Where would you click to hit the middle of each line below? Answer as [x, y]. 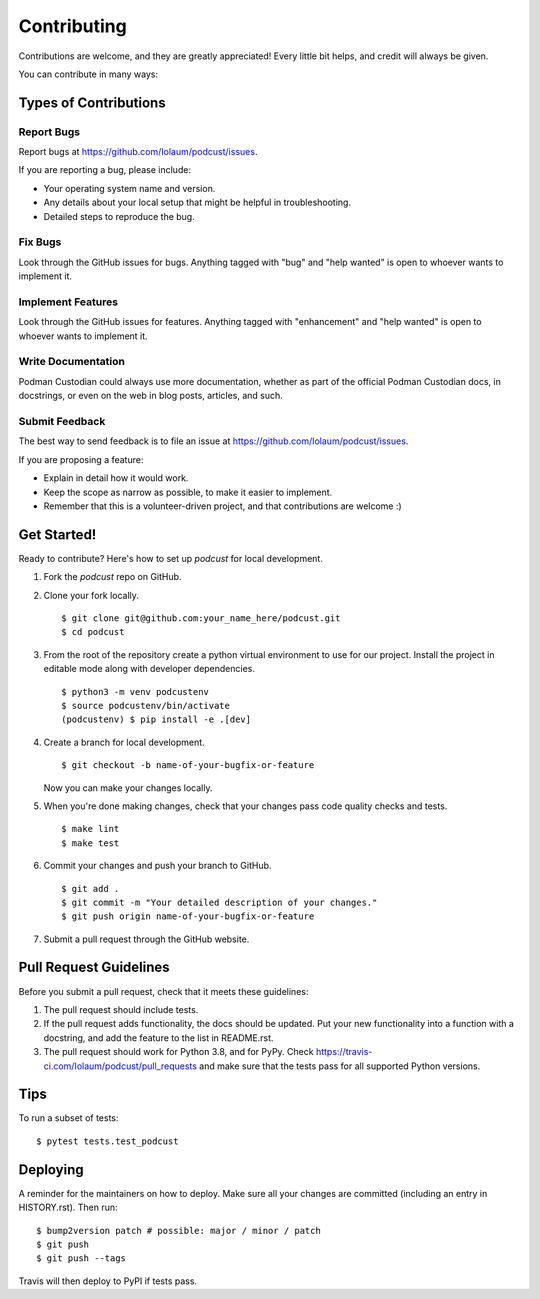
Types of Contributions [92, 102]
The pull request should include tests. [121, 1009]
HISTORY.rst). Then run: [68, 1207]
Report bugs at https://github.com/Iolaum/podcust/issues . [138, 152]
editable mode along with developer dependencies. [149, 669]
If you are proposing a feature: [81, 459]
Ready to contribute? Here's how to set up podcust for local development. [171, 558]
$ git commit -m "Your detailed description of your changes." [219, 902]
